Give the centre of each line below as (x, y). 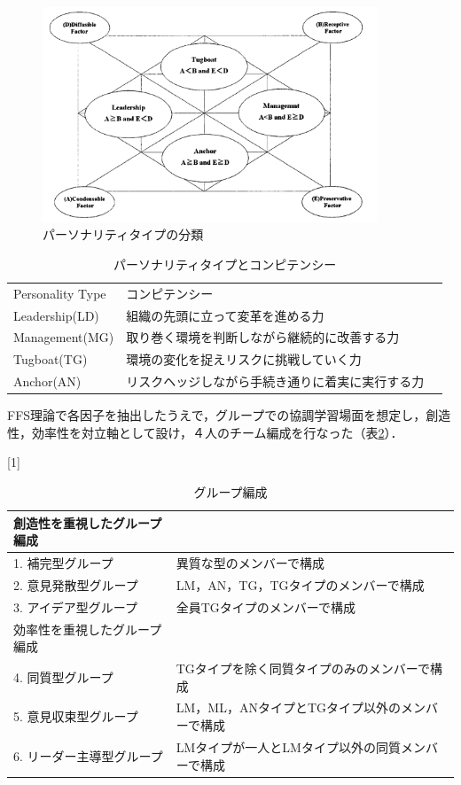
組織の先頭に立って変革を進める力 (225, 315)
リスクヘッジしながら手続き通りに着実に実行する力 (275, 381)
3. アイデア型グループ (76, 606)
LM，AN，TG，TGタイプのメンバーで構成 (300, 584)
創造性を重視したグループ (88, 522)
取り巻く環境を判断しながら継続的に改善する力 (263, 337)
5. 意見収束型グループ (76, 716)
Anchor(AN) (47, 381)
